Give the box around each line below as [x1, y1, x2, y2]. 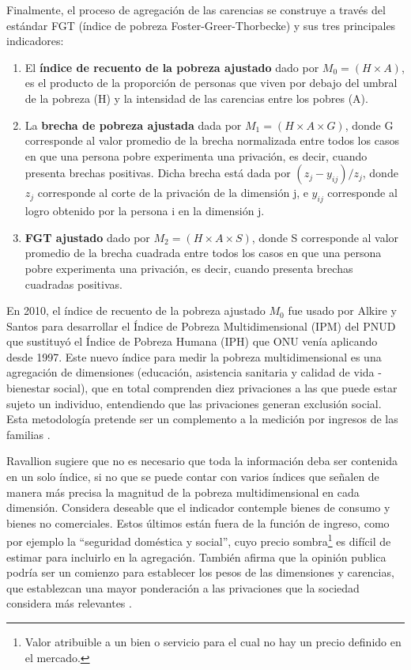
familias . [6, 426, 51, 442]
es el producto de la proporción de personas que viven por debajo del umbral [25, 74, 398, 91]
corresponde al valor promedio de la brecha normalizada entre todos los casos [25, 132, 399, 149]
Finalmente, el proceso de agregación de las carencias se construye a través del [6, 2, 386, 17]
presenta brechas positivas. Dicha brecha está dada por [25, 165, 291, 181]
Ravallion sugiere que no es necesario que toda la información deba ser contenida [6, 452, 398, 469]
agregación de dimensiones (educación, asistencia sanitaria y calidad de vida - [6, 364, 382, 380]
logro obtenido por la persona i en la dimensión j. [25, 203, 265, 219]
